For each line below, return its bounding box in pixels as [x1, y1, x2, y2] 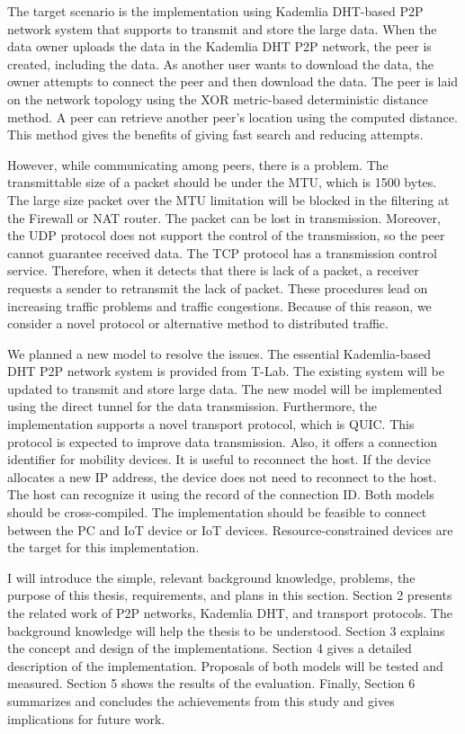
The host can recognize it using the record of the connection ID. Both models [7, 485, 434, 504]
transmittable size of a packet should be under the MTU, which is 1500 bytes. [7, 173, 437, 192]
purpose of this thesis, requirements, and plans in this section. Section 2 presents [7, 586, 452, 604]
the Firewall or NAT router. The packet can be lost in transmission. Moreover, [7, 208, 441, 227]
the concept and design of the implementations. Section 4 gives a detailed [7, 639, 412, 658]
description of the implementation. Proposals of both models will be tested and [7, 656, 443, 675]
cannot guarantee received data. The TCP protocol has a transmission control [7, 243, 437, 262]
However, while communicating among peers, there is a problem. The [7, 155, 389, 174]
